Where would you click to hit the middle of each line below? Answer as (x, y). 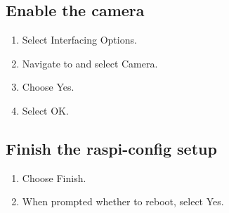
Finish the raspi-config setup (111, 148)
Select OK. (45, 110)
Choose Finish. (54, 177)
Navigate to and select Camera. (90, 63)
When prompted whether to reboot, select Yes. (123, 201)
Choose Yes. (48, 87)
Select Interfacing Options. (79, 40)
